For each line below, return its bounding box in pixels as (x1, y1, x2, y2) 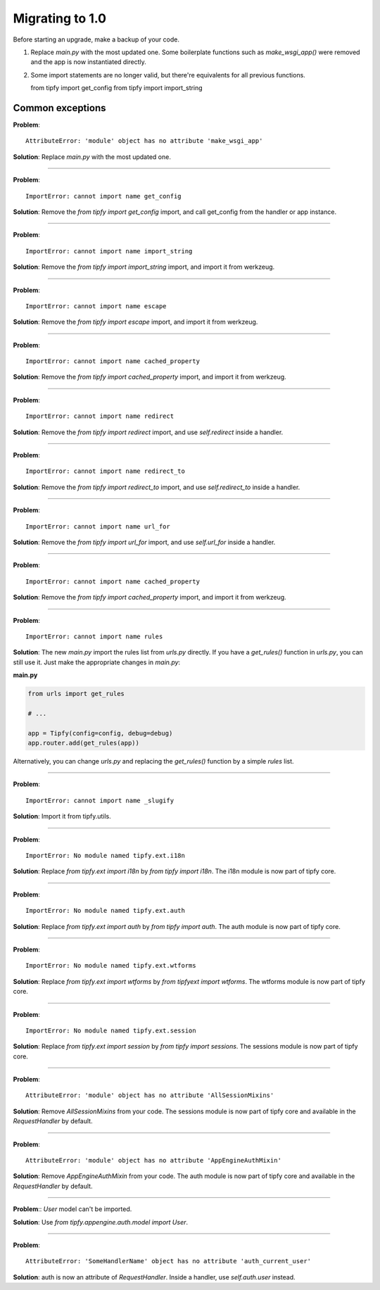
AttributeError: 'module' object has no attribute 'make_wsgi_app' (25, 137, 263, 145)
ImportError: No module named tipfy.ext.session (25, 1026, 196, 1035)
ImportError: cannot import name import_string (25, 247, 193, 255)
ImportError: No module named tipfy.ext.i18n (25, 852, 186, 859)
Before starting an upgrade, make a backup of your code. (13, 35, 179, 44)
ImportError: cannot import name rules (25, 632, 163, 640)
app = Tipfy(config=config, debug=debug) (27, 729, 173, 737)
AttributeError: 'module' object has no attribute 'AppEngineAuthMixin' (25, 1156, 281, 1165)
